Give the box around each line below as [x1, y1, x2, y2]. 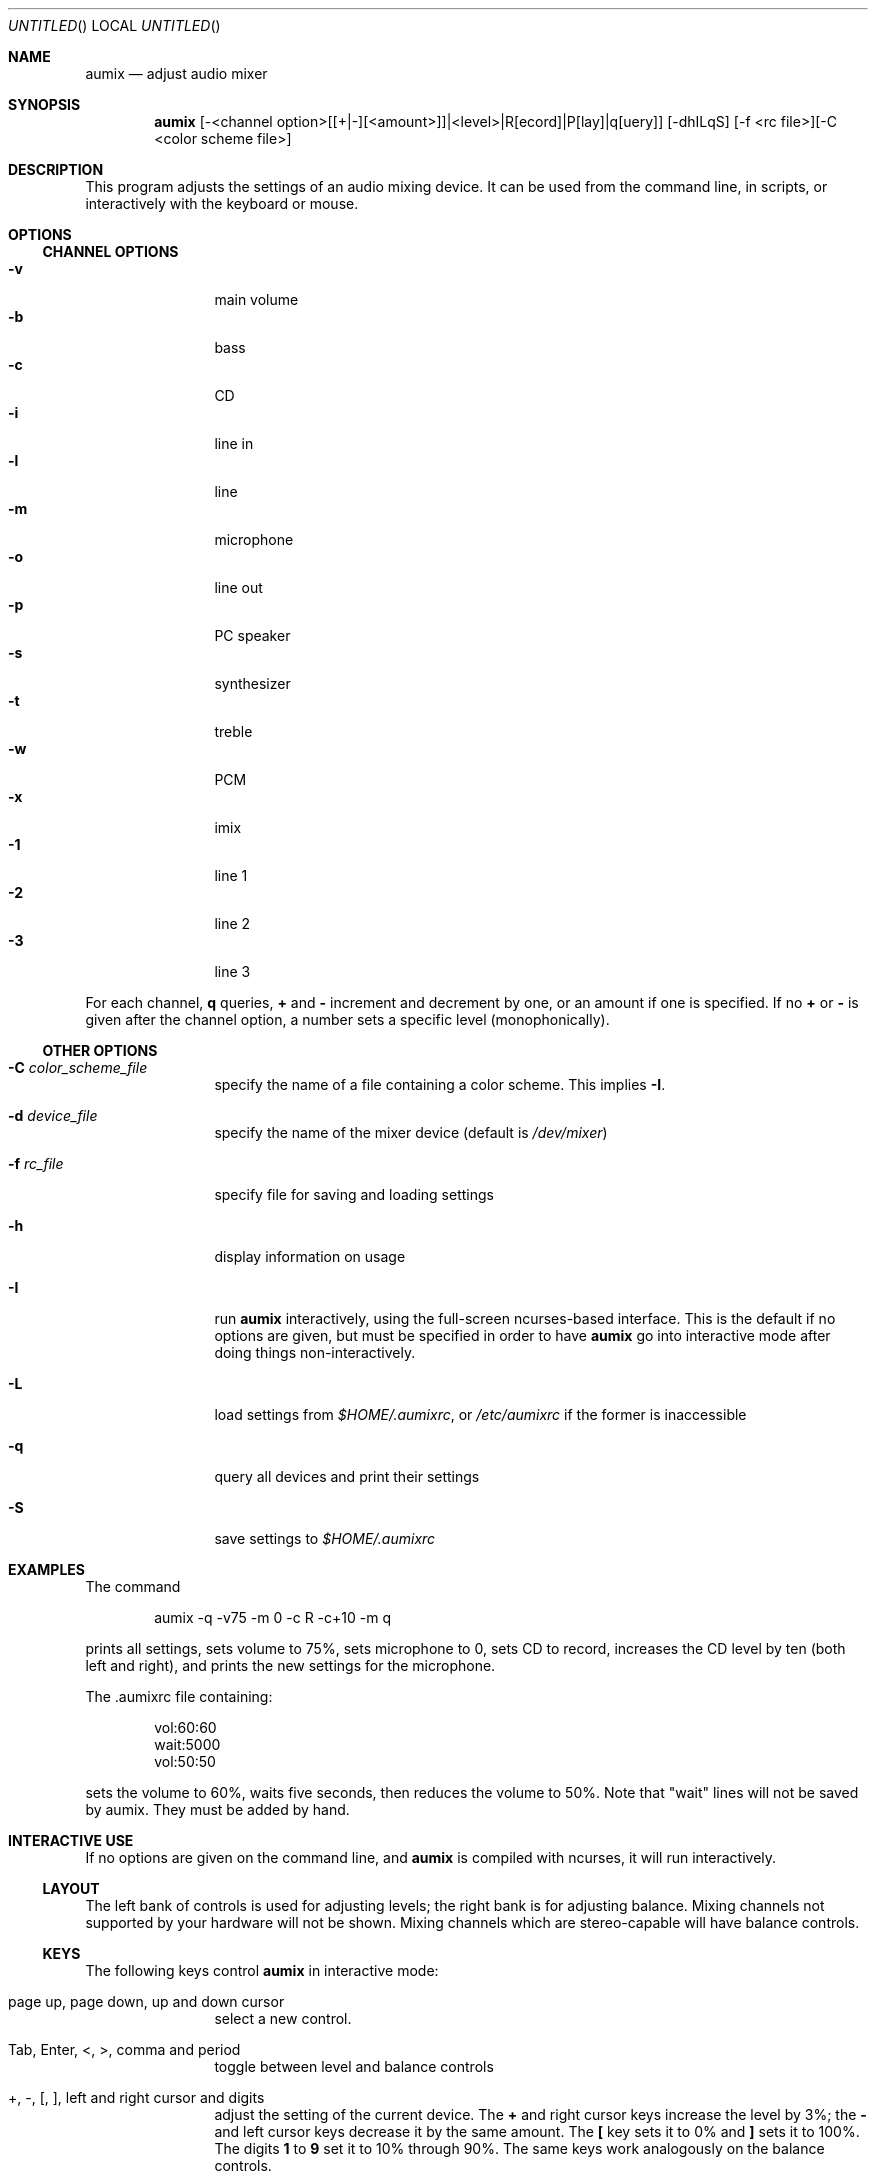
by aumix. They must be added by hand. [85, 1801, 350, 1818]
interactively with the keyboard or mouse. [85, 195, 359, 212]
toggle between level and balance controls [214, 2058, 494, 2075]
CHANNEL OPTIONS [42, 243, 179, 260]
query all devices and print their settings [214, 1468, 480, 1485]
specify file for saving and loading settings [214, 1186, 494, 1203]
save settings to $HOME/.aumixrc [214, 1530, 436, 1547]
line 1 [214, 867, 248, 884]
